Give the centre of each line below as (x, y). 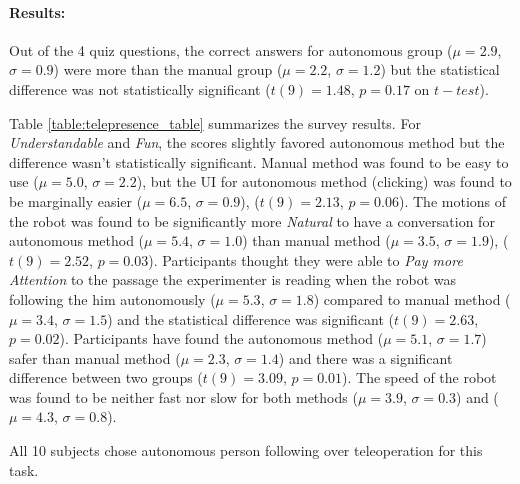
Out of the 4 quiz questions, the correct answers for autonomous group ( (231, 49)
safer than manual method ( (95, 357)
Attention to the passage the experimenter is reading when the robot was (232, 279)
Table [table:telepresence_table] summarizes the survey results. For (215, 122)
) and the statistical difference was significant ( (251, 318)
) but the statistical (440, 69)
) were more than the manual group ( (168, 69)
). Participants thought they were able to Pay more (305, 259)
